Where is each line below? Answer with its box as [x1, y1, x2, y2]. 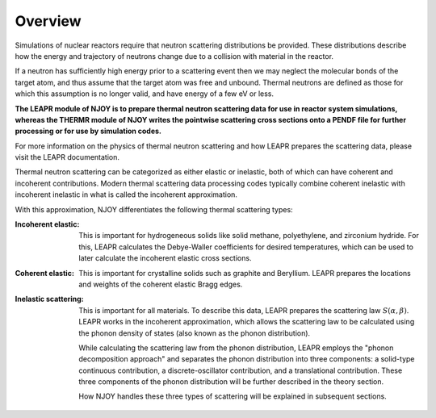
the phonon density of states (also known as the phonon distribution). [78, 328, 311, 338]
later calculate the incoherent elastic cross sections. [78, 253, 252, 263]
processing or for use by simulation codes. [15, 126, 161, 136]
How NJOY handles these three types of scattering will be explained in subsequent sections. [78, 391, 387, 401]
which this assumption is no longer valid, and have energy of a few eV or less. [15, 89, 275, 98]
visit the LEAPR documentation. [15, 153, 120, 162]
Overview [15, 12, 82, 30]
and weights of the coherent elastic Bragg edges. [78, 279, 243, 289]
